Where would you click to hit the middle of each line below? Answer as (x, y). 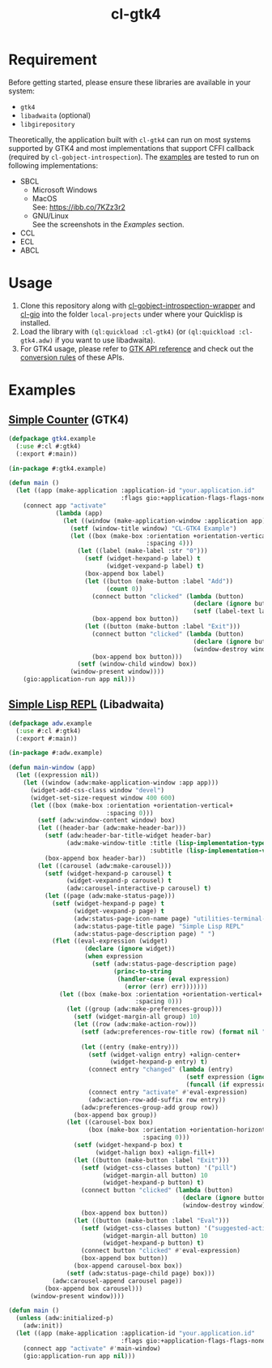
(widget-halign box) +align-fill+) (155, 1152)
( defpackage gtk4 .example (52, 438)
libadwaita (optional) (55, 115)
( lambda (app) (79, 513)
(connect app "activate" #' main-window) (92, 1349)
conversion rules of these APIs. (72, 357)
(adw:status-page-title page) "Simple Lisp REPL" (159, 926)
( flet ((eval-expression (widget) (110, 941)
